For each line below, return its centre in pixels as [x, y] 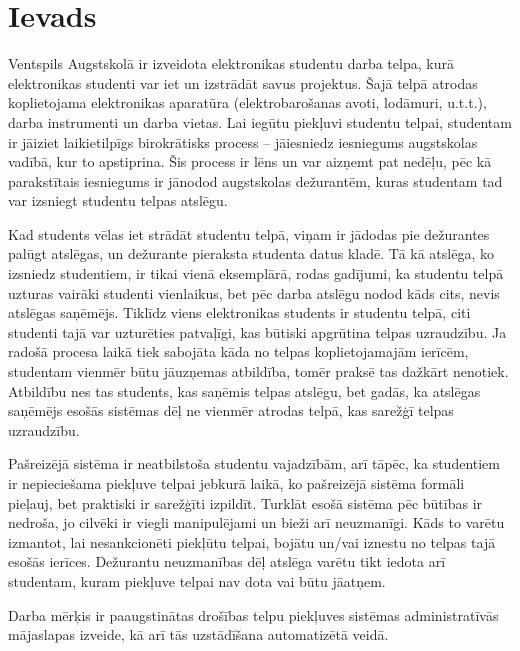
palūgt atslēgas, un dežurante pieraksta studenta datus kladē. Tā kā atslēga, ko [251, 253]
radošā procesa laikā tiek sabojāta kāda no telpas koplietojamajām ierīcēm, [238, 351]
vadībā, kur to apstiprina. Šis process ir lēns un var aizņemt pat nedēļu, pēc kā [250, 161]
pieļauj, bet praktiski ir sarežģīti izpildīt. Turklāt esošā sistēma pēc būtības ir [245, 502]
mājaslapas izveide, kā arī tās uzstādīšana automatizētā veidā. [198, 634]
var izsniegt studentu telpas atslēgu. [118, 200]
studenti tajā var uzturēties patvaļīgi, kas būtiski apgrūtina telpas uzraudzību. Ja [257, 331]
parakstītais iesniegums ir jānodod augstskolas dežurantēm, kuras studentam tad [255, 180]
